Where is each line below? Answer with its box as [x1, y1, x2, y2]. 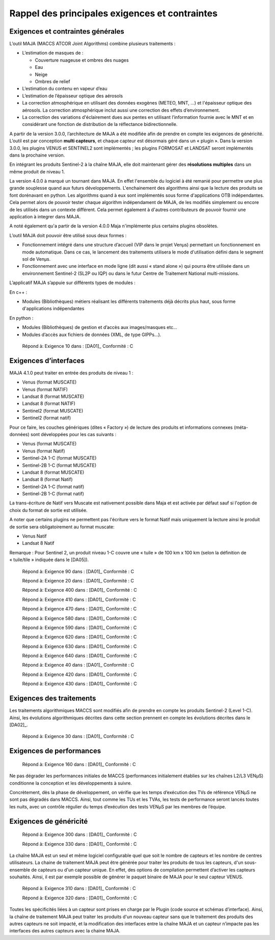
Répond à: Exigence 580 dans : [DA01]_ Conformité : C [22, 615, 137, 621]
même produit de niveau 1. [9, 168, 65, 174]
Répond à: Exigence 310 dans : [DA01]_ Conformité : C [22, 885, 136, 892]
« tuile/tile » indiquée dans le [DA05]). [9, 556, 89, 563]
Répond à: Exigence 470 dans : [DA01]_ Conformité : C [22, 606, 137, 612]
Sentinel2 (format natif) [22, 415, 71, 421]
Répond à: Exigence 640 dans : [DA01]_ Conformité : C [22, 653, 137, 659]
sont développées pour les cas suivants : [31, 431, 117, 437]
